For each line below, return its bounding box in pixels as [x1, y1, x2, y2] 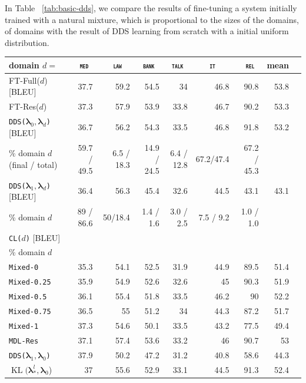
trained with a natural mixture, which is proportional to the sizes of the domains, [5, 13, 299, 25]
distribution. [5, 36, 49, 48]
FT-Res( [9, 100, 39, 113]
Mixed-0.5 [9, 293, 47, 302]
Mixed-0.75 [9, 308, 51, 316]
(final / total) [9, 158, 58, 170]
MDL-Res [9, 336, 39, 345]
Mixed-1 [9, 322, 39, 331]
